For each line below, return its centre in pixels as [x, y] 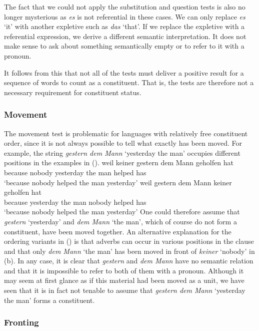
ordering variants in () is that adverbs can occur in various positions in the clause [129, 241]
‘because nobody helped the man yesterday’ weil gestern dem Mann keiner [118, 182]
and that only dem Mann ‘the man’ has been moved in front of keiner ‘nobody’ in [129, 251]
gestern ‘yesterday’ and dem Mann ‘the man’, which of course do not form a [120, 221]
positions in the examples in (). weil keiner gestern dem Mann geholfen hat [119, 162]
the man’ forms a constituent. [49, 300]
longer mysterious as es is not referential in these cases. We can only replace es [125, 16]
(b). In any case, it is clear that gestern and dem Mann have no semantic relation [129, 261]
